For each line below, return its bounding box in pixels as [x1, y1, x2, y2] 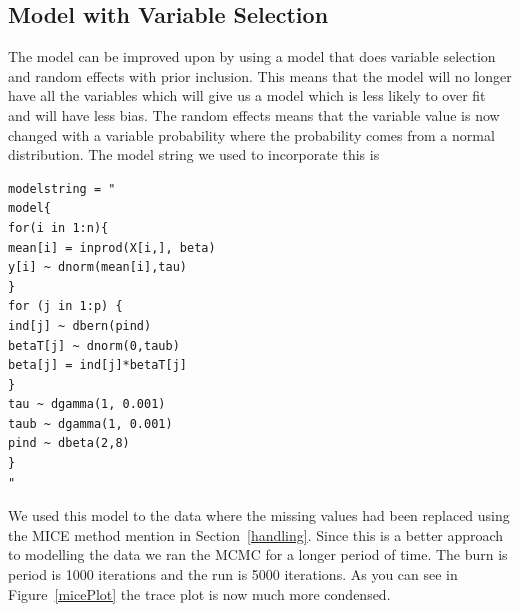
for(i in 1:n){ [8, 220, 109, 235]
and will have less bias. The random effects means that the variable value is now [8, 104, 500, 125]
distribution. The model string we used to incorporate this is [8, 144, 380, 165]
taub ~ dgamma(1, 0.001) [8, 416, 173, 431]
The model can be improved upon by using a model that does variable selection [8, 46, 496, 67]
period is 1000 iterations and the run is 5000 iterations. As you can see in [8, 564, 458, 585]
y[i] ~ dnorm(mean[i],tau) [8, 260, 187, 275]
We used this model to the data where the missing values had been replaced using [8, 505, 510, 526]
